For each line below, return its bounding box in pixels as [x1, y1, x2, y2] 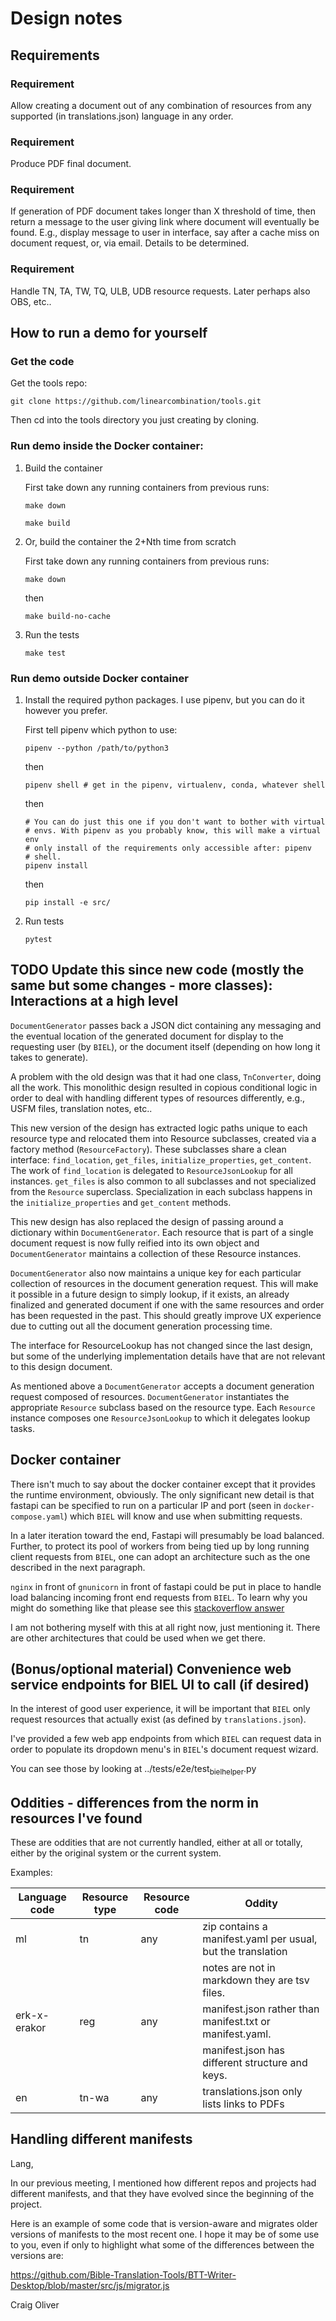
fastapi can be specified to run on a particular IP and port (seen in [10, 1499, 282, 1511]
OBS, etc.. [10, 295, 52, 307]
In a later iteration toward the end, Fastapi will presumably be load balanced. [10, 1529, 325, 1541]
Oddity [244, 1897, 278, 1911]
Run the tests [24, 628, 80, 641]
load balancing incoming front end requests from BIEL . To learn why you [10, 1591, 308, 1603]
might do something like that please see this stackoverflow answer [10, 1602, 285, 1614]
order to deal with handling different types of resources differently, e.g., [10, 1092, 306, 1104]
